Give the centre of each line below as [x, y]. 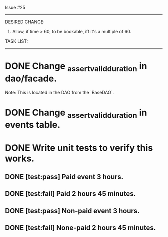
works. [20, 159]
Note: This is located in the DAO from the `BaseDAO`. [60, 92]
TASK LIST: [17, 41]
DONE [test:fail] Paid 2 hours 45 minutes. [71, 194]
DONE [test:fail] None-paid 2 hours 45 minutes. [81, 228]
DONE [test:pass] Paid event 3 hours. [64, 177]
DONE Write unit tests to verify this [79, 148]
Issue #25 [15, 7]
